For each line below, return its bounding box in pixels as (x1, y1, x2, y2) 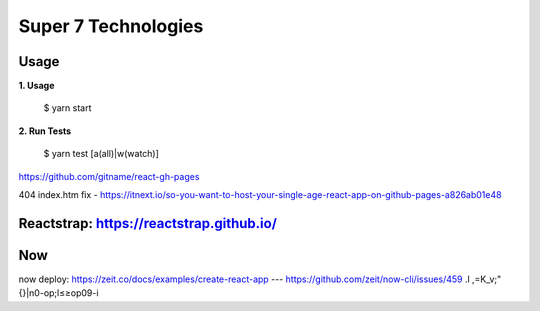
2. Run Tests (18, 125, 72, 137)
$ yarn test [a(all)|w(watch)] (43, 148, 160, 160)
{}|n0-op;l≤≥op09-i (18, 287, 99, 299)
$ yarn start (43, 102, 92, 114)
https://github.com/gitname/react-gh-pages (18, 170, 200, 182)
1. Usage (18, 80, 55, 92)
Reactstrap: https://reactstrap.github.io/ (18, 215, 277, 232)
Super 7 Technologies (18, 15, 204, 37)
